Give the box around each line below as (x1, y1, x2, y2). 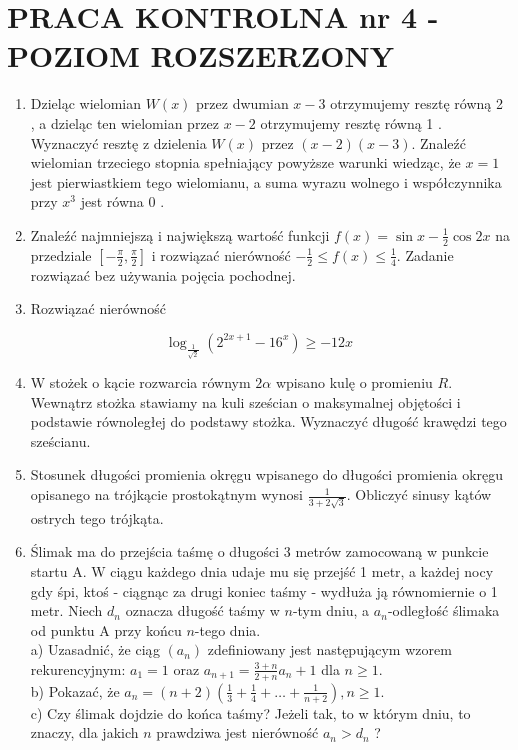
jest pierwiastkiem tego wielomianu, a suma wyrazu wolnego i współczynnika (30, 171, 502, 192)
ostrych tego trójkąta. (30, 507, 164, 528)
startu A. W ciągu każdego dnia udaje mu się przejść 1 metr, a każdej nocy (30, 560, 494, 581)
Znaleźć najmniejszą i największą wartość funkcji (30, 224, 330, 245)
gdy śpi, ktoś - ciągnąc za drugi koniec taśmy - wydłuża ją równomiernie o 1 (30, 580, 498, 601)
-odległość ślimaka (387, 600, 500, 621)
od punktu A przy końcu (30, 619, 182, 640)
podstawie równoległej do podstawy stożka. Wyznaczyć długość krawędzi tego (30, 411, 507, 432)
